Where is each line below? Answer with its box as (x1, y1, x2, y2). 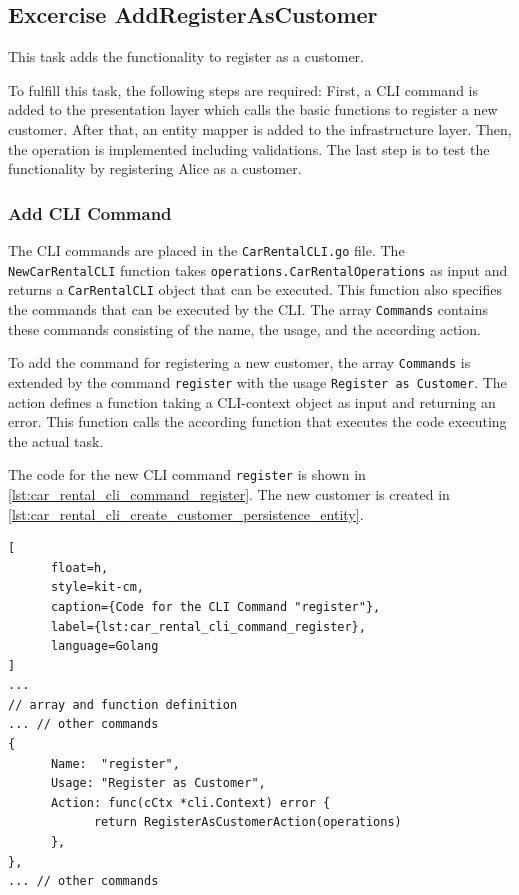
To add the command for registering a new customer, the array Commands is (8, 352, 471, 373)
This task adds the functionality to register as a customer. (8, 46, 365, 67)
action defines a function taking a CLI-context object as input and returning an (8, 391, 496, 412)
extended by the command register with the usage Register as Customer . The (8, 371, 507, 392)
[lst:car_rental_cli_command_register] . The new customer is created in (8, 483, 450, 504)
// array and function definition (8, 697, 238, 712)
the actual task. (8, 430, 104, 451)
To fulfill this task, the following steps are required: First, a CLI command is (8, 79, 479, 100)
